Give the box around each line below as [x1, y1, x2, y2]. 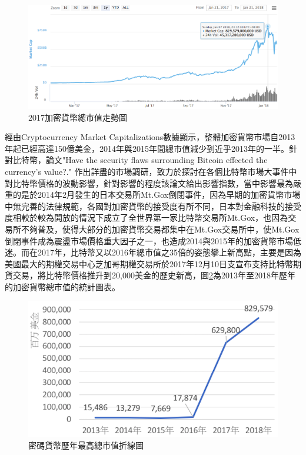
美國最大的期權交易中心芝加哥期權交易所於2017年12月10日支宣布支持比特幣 [5, 257, 293, 270]
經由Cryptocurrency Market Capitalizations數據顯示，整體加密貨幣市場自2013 [5, 131, 295, 143]
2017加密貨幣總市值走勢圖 [28, 111, 127, 123]
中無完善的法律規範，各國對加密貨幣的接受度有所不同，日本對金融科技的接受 [5, 200, 301, 212]
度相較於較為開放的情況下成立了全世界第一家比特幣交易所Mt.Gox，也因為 [5, 211, 288, 224]
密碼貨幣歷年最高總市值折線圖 [28, 439, 144, 451]
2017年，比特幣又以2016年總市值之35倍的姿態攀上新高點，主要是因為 [37, 246, 301, 258]
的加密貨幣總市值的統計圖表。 [5, 280, 120, 293]
